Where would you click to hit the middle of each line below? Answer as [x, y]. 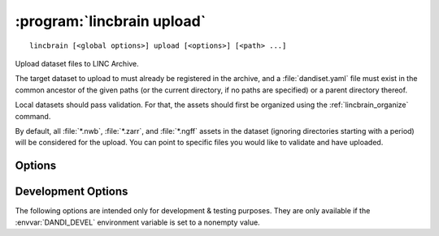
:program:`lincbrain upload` [111, 21]
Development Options [72, 192]
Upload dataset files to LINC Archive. [77, 63]
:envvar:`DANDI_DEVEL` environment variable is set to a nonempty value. [137, 222]
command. [33, 116]
